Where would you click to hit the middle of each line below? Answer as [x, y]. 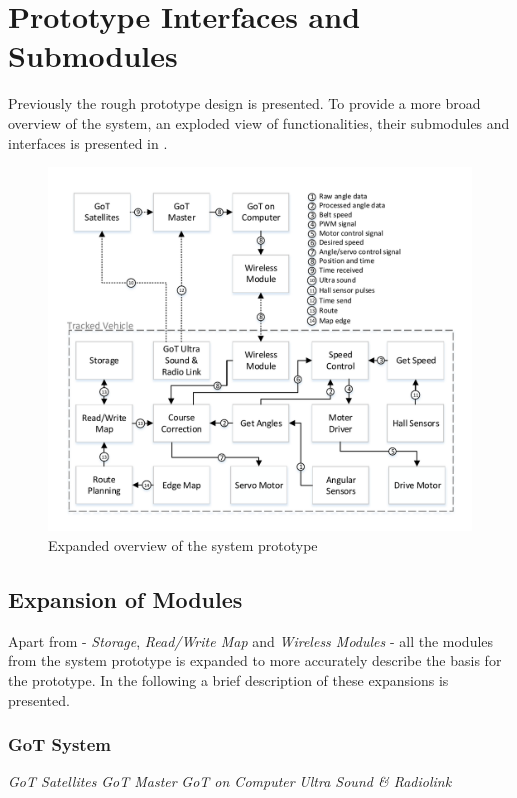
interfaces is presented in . [88, 142]
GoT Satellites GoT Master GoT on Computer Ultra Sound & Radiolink [230, 781]
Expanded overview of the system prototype [183, 545]
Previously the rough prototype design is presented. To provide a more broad [244, 103]
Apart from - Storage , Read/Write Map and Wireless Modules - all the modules [251, 640]
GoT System [59, 744]
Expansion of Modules [125, 599]
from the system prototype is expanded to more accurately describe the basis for [255, 660]
